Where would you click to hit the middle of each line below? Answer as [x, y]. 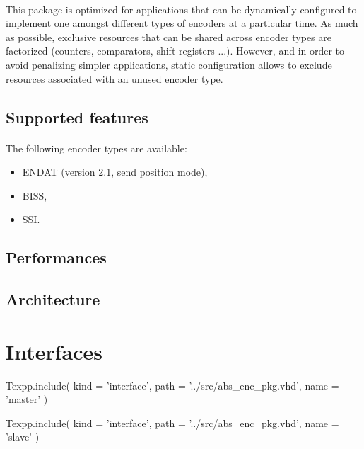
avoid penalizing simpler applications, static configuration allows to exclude [169, 64]
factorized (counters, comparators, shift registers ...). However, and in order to [175, 51]
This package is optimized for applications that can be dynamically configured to [181, 9]
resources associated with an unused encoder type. [115, 78]
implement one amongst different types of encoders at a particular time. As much [182, 23]
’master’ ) [27, 399]
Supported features [77, 116]
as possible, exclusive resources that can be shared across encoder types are [169, 36]
